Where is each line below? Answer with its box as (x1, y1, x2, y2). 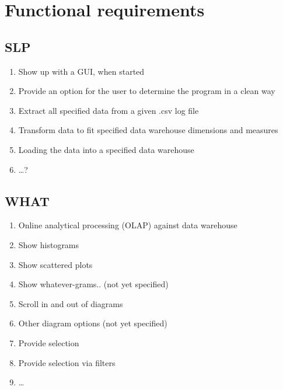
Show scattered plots (18, 258, 93, 270)
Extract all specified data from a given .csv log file (18, 104, 199, 116)
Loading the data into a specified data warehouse (18, 143, 194, 155)
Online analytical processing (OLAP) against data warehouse (18, 219, 237, 231)
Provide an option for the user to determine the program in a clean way (18, 85, 275, 97)
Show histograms (18, 238, 79, 250)
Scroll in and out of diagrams (18, 297, 123, 309)
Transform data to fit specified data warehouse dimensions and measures (18, 124, 278, 136)
